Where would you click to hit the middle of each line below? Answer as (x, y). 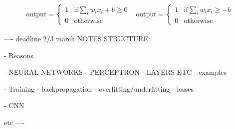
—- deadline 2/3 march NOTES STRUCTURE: (77, 39)
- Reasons (19, 55)
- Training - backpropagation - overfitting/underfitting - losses (99, 88)
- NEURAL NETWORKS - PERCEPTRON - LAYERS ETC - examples (115, 72)
